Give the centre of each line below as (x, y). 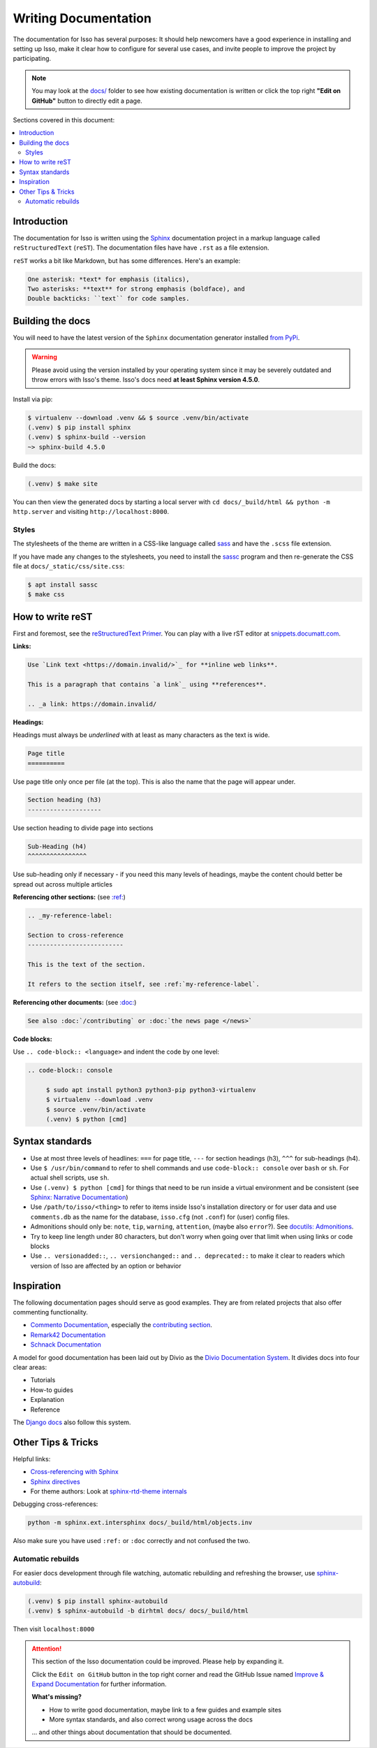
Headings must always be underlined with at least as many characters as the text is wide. (141, 735)
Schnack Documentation (66, 1345)
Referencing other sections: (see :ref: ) (69, 897)
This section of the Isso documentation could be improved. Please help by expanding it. (158, 1661)
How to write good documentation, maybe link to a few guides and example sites (165, 1710)
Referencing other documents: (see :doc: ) (75, 1002)
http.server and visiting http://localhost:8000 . (91, 512)
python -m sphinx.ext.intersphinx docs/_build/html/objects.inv (140, 1523)
